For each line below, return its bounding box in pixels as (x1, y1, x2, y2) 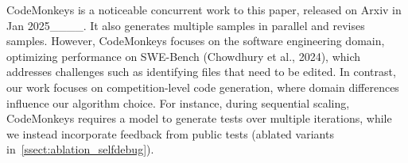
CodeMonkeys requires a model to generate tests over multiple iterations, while (6, 110, 392, 127)
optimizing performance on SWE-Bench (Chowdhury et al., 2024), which (6, 47, 361, 64)
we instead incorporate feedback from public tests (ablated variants (6, 125, 334, 142)
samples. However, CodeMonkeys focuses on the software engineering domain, (6, 32, 385, 49)
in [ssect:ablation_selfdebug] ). (6, 141, 154, 157)
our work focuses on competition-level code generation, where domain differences (6, 78, 399, 95)
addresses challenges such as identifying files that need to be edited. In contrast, (6, 63, 396, 80)
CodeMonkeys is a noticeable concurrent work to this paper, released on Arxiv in (6, 2, 402, 17)
